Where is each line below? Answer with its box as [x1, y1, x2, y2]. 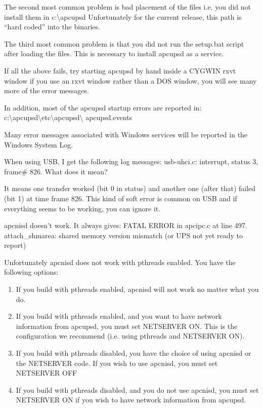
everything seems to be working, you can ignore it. [4, 203, 161, 213]
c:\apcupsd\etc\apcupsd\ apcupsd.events [4, 112, 133, 123]
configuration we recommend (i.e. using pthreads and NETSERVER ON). [16, 330, 245, 341]
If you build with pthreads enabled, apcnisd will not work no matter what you [16, 284, 259, 294]
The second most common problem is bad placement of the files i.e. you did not [4, 2, 251, 12]
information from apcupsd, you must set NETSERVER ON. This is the [16, 320, 238, 331]
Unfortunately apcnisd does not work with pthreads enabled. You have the [4, 256, 236, 267]
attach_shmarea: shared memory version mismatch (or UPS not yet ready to [4, 230, 243, 240]
